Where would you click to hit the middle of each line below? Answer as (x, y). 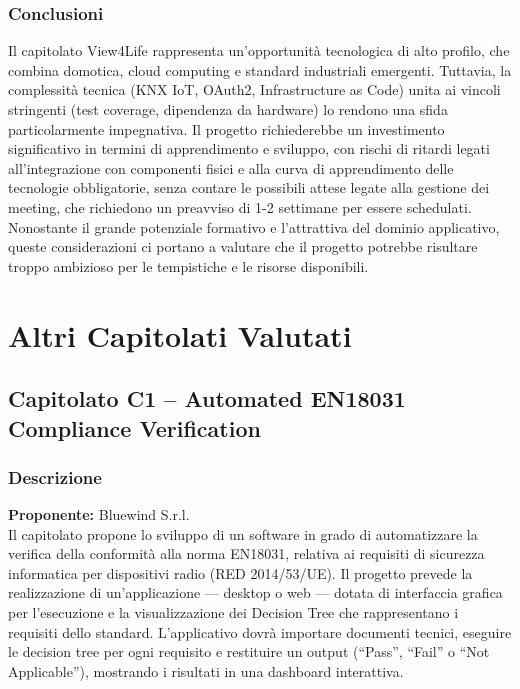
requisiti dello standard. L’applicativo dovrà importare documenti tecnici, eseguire (260, 631)
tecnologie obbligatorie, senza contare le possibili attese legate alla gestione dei (249, 187)
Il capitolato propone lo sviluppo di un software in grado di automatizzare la (243, 533)
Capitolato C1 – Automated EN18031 (207, 398)
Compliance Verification (134, 427)
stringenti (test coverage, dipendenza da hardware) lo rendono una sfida (228, 109)
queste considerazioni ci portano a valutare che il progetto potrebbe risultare (243, 246)
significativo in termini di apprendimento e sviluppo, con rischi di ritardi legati (249, 148)
